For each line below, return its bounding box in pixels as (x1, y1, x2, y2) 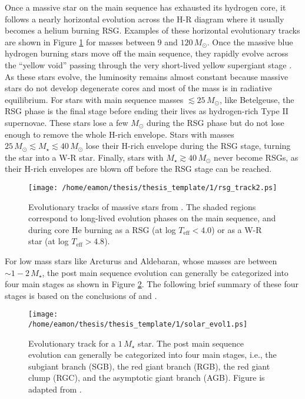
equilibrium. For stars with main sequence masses (5, 93, 184, 105)
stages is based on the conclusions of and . (5, 289, 157, 301)
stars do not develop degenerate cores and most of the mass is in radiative (5, 82, 272, 94)
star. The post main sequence (138, 337, 244, 349)
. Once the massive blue (207, 35, 293, 48)
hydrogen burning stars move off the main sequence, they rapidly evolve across (5, 47, 289, 59)
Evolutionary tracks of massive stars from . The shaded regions (28, 200, 256, 212)
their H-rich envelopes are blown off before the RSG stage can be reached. (5, 162, 272, 175)
